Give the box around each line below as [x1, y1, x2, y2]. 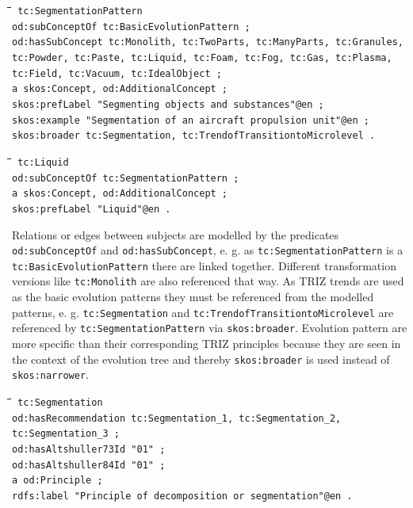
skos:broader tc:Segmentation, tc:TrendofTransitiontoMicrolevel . [12, 130, 376, 142]
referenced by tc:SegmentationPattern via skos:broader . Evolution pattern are [12, 319, 407, 336]
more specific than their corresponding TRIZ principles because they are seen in [12, 335, 401, 351]
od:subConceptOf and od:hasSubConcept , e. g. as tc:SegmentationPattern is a [12, 242, 403, 258]
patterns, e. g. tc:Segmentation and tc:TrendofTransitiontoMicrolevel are [12, 304, 394, 320]
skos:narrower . [12, 366, 89, 383]
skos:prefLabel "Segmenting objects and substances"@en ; [12, 98, 324, 110]
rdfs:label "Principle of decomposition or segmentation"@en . [12, 490, 353, 502]
